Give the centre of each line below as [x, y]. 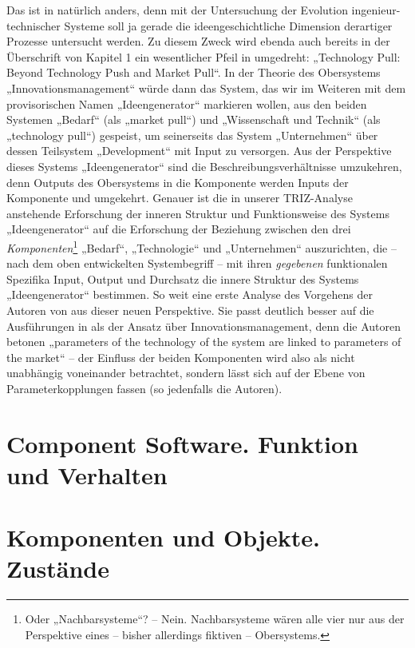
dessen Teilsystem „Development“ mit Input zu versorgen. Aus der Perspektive [199, 151]
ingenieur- [376, 10]
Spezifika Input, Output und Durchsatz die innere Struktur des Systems [183, 278]
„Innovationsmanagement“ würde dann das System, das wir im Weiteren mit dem [206, 87]
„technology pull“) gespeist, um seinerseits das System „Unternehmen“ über [192, 135]
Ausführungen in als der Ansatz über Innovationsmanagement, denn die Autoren [204, 326]
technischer [34, 25]
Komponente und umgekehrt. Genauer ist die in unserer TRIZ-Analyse [180, 198]
